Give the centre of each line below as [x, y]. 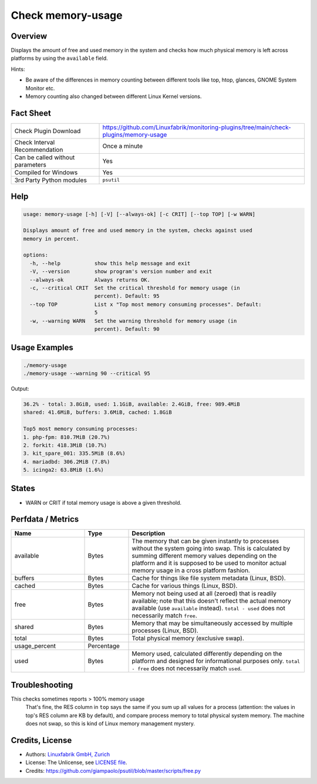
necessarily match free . [165, 616]
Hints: [18, 69]
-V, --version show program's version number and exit [121, 272]
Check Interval [35, 142]
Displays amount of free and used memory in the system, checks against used [138, 231]
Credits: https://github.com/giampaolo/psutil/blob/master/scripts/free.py [113, 771]
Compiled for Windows [46, 172]
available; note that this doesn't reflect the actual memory [212, 601]
